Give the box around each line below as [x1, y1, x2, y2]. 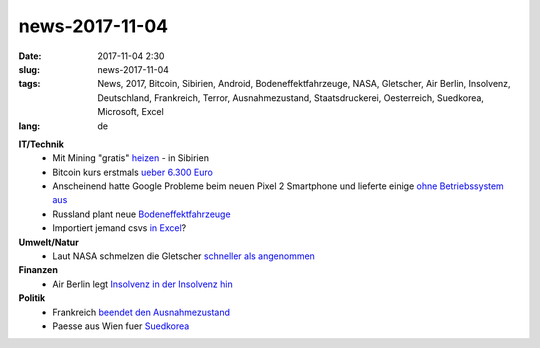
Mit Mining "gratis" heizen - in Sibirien [52, 152, 210, 164]
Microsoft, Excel [97, 106, 164, 118]
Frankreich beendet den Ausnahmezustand [52, 306, 230, 318]
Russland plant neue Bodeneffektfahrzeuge [52, 208, 231, 220]
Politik [18, 292, 46, 304]
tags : [18, 78, 41, 90]
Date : [18, 50, 42, 62]
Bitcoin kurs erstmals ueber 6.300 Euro [52, 166, 214, 178]
